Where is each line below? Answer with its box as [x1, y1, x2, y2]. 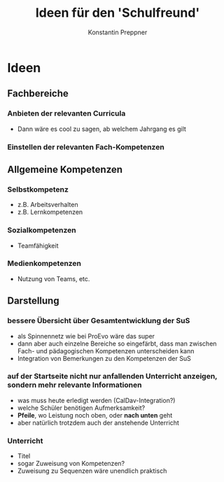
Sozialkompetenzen [7, 225, 77, 235]
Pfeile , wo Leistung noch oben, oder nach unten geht [17, 411, 173, 419]
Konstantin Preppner [87, 28, 148, 36]
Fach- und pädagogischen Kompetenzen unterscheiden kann [17, 346, 195, 355]
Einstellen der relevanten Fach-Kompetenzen [7, 142, 164, 152]
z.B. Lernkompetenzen [17, 208, 83, 216]
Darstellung [7, 295, 59, 307]
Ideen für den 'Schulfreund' [35, 5, 200, 21]
